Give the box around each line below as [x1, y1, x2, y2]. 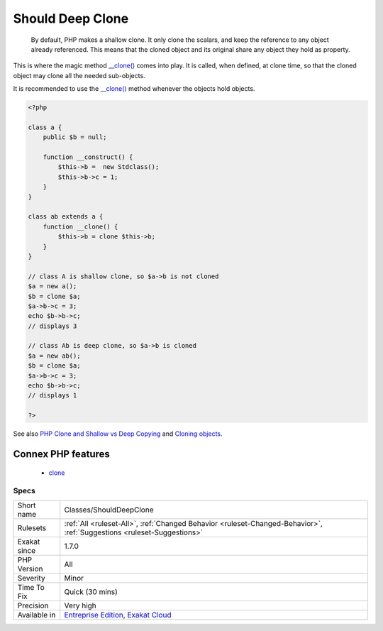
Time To [17, 582, 45, 592]
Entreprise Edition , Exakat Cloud [64, 610, 172, 620]
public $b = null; [43, 133, 107, 141]
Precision [17, 600, 49, 610]
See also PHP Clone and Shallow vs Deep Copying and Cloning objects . [13, 429, 223, 438]
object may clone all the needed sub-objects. [13, 71, 145, 79]
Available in [17, 610, 56, 620]
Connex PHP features [13, 448, 110, 460]
